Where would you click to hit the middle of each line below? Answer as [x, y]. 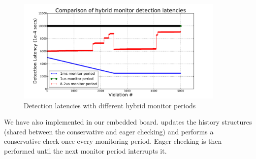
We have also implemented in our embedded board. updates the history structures [128, 122]
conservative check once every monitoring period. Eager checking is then [113, 141]
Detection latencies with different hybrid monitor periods [110, 105]
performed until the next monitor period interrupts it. [85, 150]
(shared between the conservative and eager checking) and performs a [109, 131]
